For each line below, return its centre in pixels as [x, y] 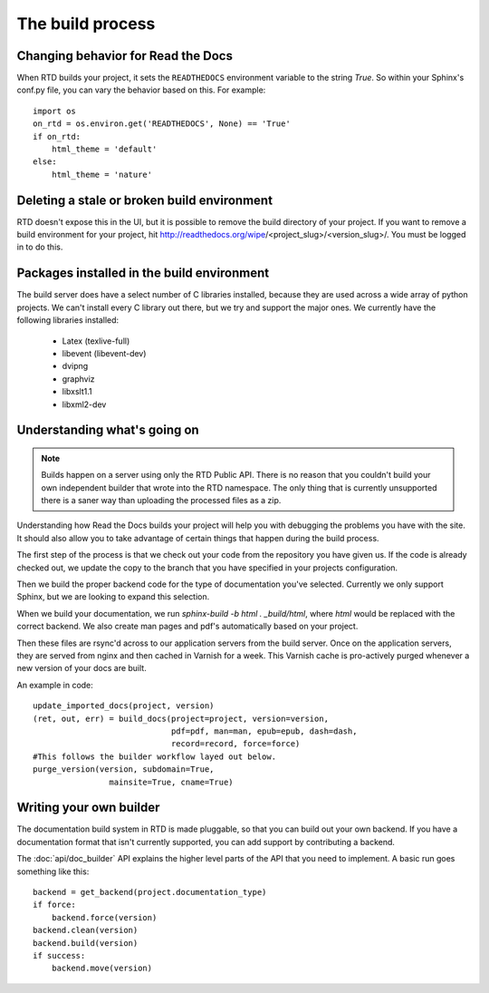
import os [54, 111]
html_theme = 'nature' [102, 174]
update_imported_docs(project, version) [124, 706]
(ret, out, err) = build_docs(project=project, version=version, [181, 718]
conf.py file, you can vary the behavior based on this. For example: [141, 90]
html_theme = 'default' [104, 149]
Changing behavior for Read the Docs [125, 56]
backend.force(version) [104, 917]
